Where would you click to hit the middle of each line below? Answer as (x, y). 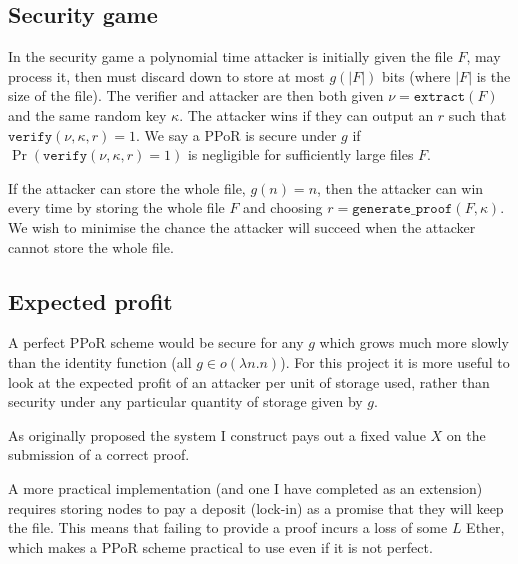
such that (477, 114)
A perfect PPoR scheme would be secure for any (156, 342)
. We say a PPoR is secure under (236, 134)
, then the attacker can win (400, 187)
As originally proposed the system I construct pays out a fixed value (217, 434)
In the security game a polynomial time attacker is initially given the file (230, 56)
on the (466, 434)
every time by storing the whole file (116, 207)
